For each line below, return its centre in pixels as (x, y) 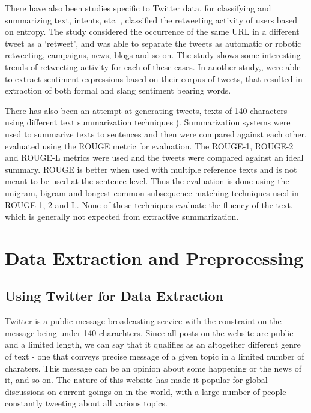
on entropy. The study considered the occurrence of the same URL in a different (152, 32)
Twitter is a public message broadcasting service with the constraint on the (143, 321)
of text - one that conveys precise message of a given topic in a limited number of (155, 356)
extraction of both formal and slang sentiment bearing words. (118, 90)
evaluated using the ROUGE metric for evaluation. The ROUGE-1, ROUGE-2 (149, 146)
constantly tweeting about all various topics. (86, 403)
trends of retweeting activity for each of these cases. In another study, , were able (153, 66)
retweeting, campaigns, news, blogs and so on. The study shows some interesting (153, 55)
